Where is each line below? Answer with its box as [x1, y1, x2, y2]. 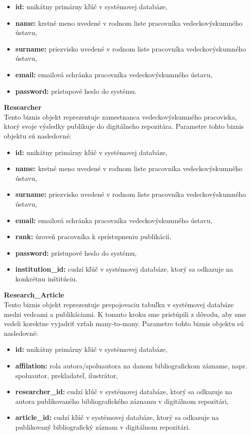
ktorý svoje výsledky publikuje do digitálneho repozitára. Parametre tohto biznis [4, 121, 244, 131]
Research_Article [4, 290, 64, 300]
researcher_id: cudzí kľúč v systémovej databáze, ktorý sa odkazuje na [15, 386, 233, 397]
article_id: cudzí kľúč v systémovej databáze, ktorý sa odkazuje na [15, 412, 219, 422]
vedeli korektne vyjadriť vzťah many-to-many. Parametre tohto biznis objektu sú [4, 318, 244, 329]
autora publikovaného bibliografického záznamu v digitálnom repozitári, [15, 396, 229, 406]
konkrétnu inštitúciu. [15, 273, 78, 283]
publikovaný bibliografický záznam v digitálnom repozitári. [15, 422, 190, 432]
